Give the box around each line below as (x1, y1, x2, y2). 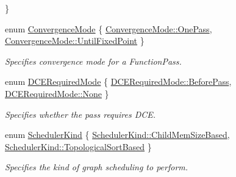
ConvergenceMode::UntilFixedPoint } (5, 34, 145, 47)
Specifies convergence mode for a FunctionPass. (5, 54, 182, 67)
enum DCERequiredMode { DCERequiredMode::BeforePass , (5, 75, 232, 88)
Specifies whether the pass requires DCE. (5, 107, 156, 120)
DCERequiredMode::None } (5, 87, 109, 99)
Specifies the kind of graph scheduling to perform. (5, 161, 188, 173)
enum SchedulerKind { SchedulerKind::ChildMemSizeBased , (5, 128, 230, 141)
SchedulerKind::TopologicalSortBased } (5, 140, 152, 153)
